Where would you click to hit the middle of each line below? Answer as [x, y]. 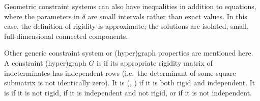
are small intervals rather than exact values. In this [167, 16]
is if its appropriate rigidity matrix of [154, 62]
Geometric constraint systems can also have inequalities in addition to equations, [130, 6]
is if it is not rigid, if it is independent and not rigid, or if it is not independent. [128, 92]
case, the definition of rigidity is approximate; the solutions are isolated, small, [126, 26]
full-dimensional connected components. [66, 36]
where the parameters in [42, 16]
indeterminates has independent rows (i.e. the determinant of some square [120, 72]
